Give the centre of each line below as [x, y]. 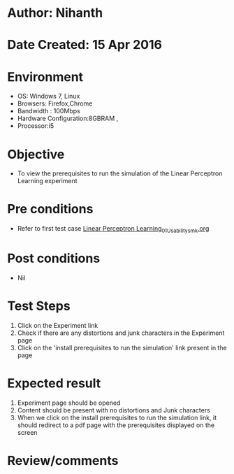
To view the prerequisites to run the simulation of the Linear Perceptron [120, 173]
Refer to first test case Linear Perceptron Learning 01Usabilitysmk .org [113, 229]
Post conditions [54, 258]
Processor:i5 [36, 126]
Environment [45, 77]
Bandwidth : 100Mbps [49, 111]
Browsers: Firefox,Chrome [55, 103]
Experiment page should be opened [69, 403]
